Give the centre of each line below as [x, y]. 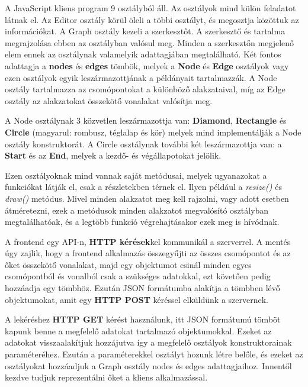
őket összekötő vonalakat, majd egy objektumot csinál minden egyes [128, 264]
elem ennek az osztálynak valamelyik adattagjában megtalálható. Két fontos [143, 54]
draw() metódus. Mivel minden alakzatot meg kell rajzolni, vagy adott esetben [147, 198]
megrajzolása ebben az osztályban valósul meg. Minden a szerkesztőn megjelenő [150, 42]
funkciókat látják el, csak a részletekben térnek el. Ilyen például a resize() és [143, 187]
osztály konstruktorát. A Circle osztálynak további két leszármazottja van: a [143, 143]
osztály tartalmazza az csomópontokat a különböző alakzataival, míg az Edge [145, 89]
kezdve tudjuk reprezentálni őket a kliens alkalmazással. [106, 377]
